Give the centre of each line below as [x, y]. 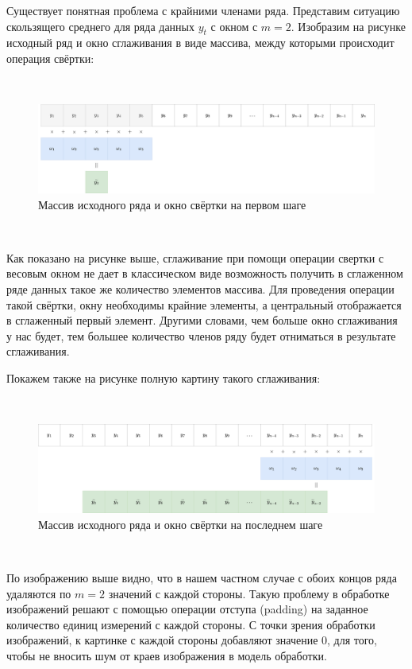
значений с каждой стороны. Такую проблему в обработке [249, 593]
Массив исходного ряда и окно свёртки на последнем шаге [181, 524]
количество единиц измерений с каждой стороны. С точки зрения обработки [191, 624]
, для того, [352, 640]
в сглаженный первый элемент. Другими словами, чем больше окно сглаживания [202, 320]
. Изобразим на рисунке [348, 26]
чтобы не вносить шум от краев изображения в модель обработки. [167, 656]
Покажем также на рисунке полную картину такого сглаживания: [164, 377]
